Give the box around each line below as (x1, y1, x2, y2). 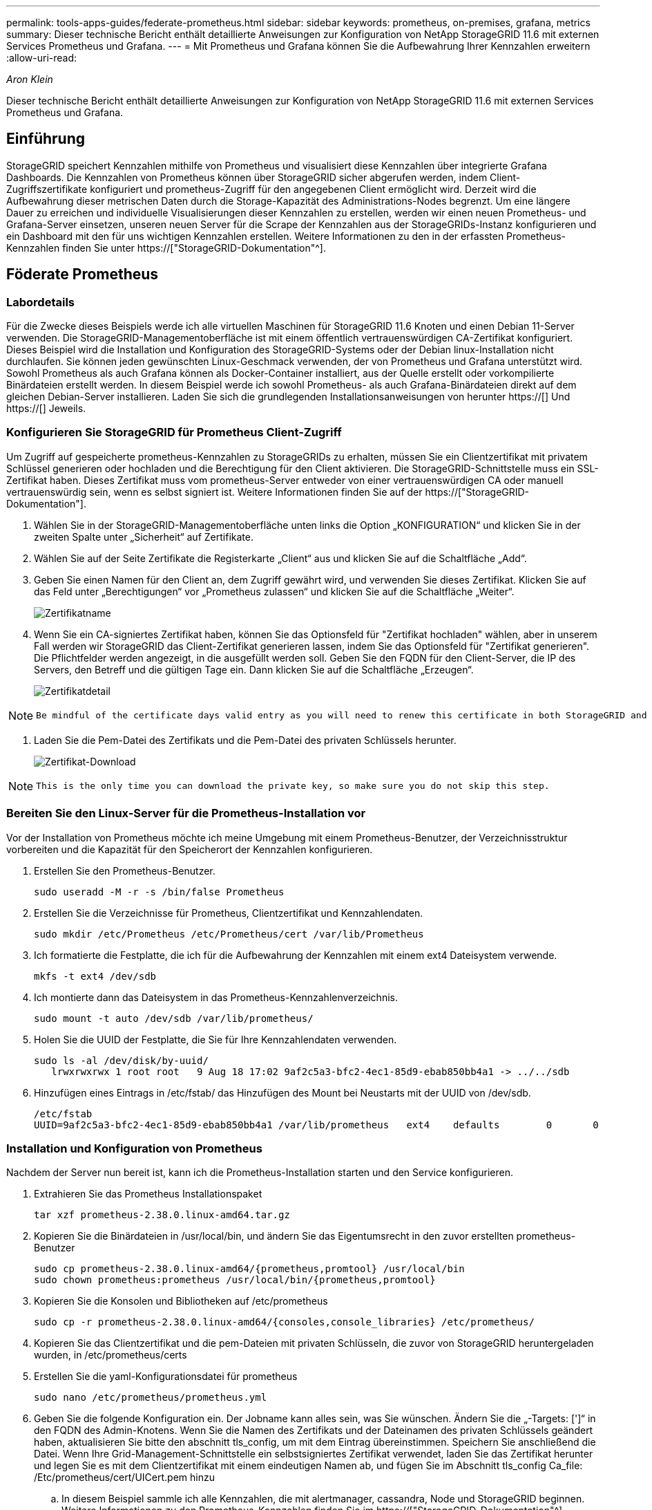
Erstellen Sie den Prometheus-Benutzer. (34, 864, 215, 877)
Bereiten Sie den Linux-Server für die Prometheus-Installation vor (6, 806, 366, 821)
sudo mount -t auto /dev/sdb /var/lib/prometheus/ (34, 1012, 314, 1024)
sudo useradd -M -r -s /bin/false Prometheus (34, 886, 285, 897)
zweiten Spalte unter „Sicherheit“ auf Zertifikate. (34, 530, 253, 543)
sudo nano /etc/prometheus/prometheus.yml (34, 1392, 267, 1404)
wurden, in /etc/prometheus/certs (34, 1349, 187, 1361)
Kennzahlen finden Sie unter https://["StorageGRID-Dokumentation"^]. (6, 241, 326, 254)
